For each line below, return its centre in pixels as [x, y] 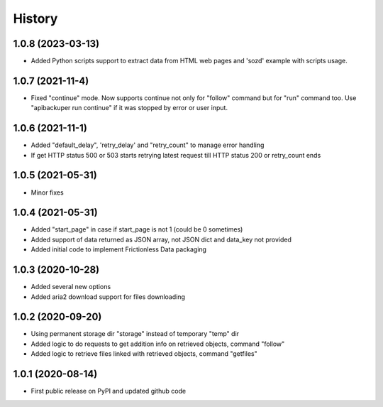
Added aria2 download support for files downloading [108, 297]
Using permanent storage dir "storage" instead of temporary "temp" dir [135, 334]
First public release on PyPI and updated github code [109, 391]
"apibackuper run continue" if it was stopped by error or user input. [129, 108]
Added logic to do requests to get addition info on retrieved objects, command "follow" [158, 344]
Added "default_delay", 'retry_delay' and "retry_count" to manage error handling [148, 145]
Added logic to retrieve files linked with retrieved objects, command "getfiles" [144, 354]
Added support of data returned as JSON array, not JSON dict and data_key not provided [161, 239]
